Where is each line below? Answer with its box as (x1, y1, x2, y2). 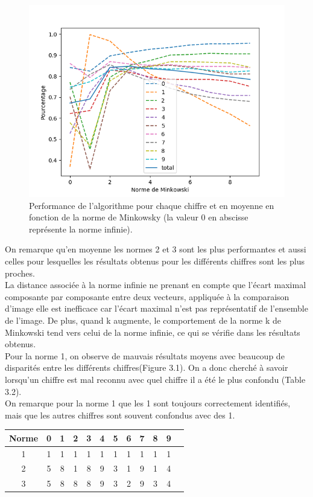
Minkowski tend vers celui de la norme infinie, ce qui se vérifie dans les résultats (5, 325, 300, 338)
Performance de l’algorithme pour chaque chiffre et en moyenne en (29, 199, 274, 211)
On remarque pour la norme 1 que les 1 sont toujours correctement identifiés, (5, 397, 291, 409)
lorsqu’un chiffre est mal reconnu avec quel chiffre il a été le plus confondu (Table (5, 373, 306, 385)
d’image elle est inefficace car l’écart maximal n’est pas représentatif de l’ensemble (5, 302, 308, 315)
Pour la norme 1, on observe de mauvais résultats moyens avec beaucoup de (5, 349, 285, 362)
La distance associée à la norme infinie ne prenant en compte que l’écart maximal (5, 278, 306, 291)
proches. (5, 266, 35, 279)
